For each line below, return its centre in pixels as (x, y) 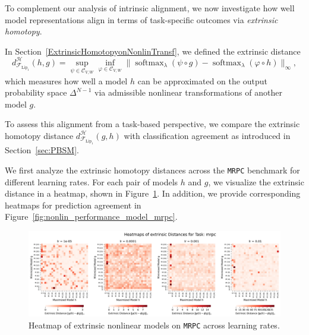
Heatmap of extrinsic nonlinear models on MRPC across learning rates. (154, 325)
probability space (36, 92)
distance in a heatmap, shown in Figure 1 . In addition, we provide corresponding (153, 193)
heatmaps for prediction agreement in (73, 205)
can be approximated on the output (202, 80)
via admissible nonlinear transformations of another (188, 92)
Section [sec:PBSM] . (42, 150)
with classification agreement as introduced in (207, 135)
